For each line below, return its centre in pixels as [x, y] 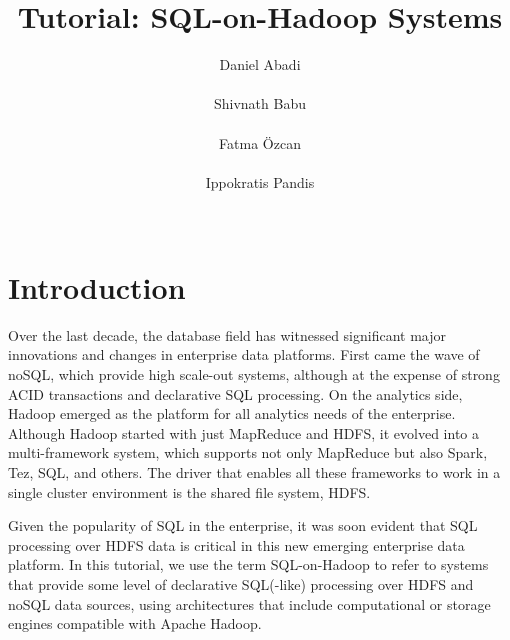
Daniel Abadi [260, 64]
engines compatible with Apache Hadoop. [135, 623]
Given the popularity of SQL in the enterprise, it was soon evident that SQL [243, 525]
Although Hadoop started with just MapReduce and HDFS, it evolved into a [243, 432]
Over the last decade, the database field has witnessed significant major [227, 334]
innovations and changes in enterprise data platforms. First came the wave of [244, 354]
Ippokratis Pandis [260, 181]
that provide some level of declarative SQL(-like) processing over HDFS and [241, 583]
